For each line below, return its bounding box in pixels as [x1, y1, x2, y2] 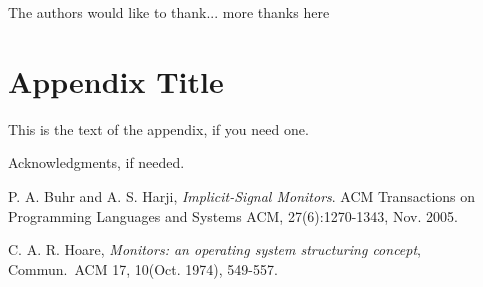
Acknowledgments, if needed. [8, 152, 185, 173]
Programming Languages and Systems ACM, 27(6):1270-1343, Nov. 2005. [8, 205, 458, 226]
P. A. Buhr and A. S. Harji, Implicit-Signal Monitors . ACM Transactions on [8, 185, 476, 206]
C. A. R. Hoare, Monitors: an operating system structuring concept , [8, 239, 422, 260]
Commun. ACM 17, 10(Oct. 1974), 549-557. [8, 258, 278, 279]
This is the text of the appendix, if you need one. [8, 118, 309, 139]
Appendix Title [8, 60, 224, 101]
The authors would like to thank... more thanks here [8, 2, 330, 22]
